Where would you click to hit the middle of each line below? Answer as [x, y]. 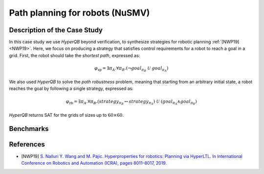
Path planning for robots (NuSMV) [79, 13]
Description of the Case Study [56, 30]
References [27, 144]
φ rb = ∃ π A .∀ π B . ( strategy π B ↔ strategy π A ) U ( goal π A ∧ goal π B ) [132, 102]
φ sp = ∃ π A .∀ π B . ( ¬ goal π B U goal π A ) [132, 69]
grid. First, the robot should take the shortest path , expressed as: [75, 55]
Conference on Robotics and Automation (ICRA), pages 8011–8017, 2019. [94, 163]
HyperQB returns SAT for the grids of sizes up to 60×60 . [66, 115]
